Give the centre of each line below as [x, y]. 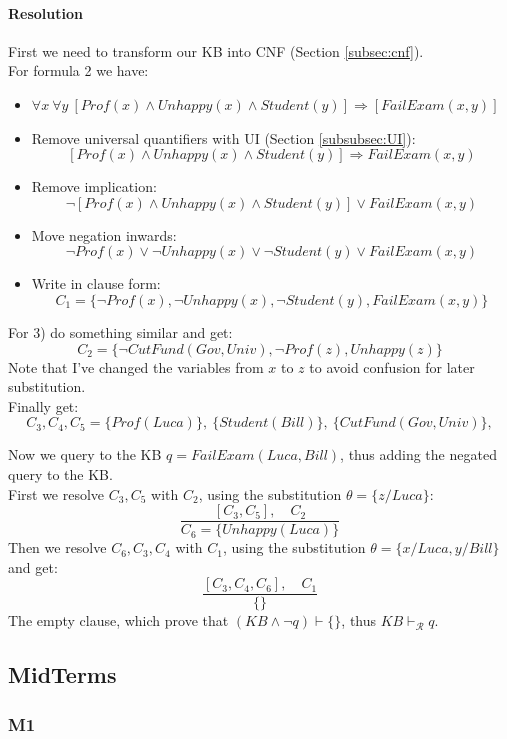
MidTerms [62, 674]
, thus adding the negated [418, 454]
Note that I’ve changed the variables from [136, 366]
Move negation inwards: [104, 234]
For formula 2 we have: [78, 70]
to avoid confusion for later [392, 366]
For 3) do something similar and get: [120, 331]
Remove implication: [94, 186]
